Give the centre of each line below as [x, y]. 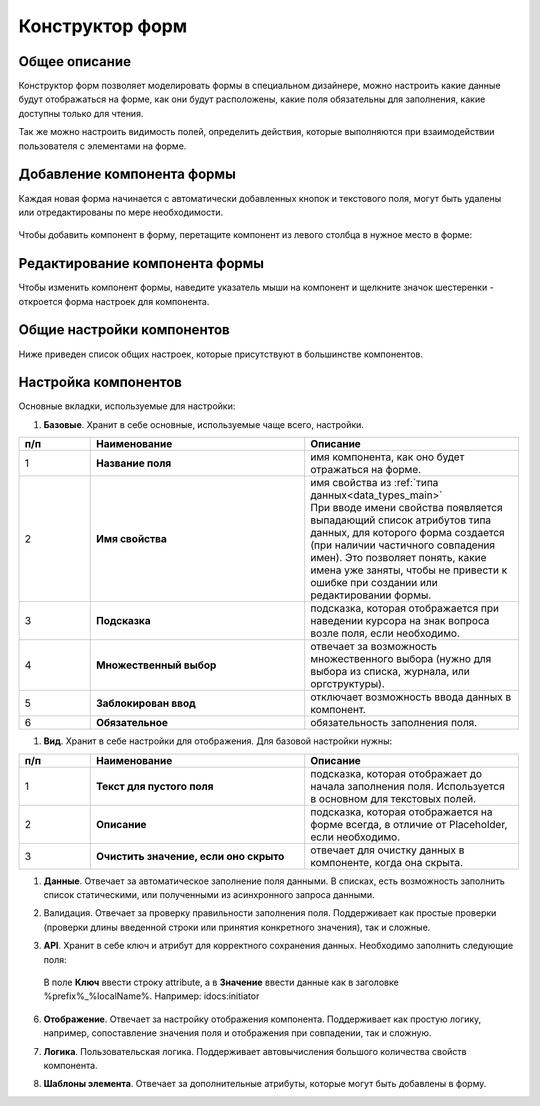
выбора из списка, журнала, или [390, 672]
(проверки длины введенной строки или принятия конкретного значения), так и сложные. [237, 927]
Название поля [133, 463]
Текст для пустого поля [154, 786]
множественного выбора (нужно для [401, 659]
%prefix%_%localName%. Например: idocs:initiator [151, 996]
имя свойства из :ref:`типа [374, 483]
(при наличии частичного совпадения [402, 545]
